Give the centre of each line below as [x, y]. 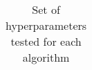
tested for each [46, 41]
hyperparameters [46, 25]
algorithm [46, 57]
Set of [46, 9]
